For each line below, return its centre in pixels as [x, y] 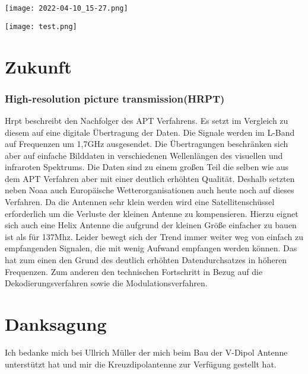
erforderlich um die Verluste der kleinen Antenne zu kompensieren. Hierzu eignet [152, 213]
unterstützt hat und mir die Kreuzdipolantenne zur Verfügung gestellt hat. [141, 364]
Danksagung [56, 324]
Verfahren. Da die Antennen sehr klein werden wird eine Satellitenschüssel [140, 202]
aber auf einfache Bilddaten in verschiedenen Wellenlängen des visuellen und [144, 155]
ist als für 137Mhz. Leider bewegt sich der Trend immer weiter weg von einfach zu [154, 236]
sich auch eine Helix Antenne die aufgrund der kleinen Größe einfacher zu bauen [151, 225]
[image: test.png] [41, 26]
